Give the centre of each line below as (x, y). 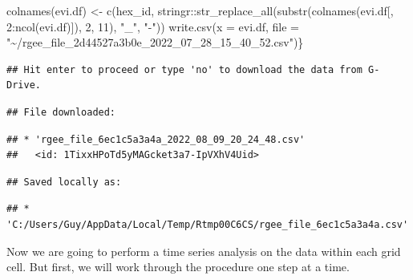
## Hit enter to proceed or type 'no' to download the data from (184, 69)
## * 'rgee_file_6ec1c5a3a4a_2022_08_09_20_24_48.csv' (156, 139)
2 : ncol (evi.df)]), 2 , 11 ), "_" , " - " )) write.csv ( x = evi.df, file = (153, 26)
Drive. (24, 85)
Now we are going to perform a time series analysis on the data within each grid (204, 251)
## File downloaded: (61, 112)
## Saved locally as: (64, 182)
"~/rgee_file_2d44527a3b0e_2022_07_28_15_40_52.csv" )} (155, 42)
